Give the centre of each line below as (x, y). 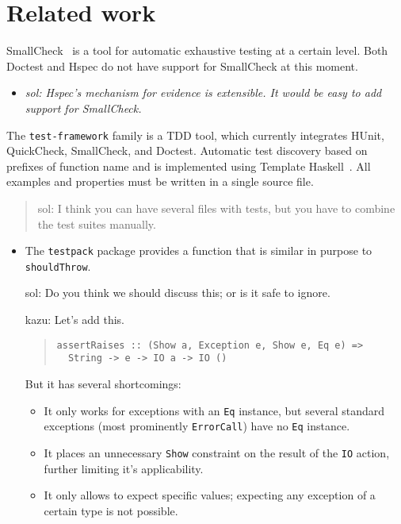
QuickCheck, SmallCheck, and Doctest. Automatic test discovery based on (187, 150)
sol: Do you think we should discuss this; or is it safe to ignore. (178, 293)
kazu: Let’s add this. (74, 320)
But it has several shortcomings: (103, 383)
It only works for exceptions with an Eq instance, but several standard (214, 410)
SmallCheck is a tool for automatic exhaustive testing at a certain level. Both (197, 50)
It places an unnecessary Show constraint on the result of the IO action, (217, 452)
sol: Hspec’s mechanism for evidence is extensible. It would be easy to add (203, 92)
